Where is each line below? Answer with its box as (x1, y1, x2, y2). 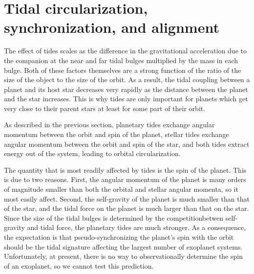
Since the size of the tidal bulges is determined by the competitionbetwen (4, 212, 224, 223)
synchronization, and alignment (4, 17, 219, 37)
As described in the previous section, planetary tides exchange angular (4, 119, 215, 130)
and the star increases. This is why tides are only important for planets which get (4, 93, 248, 104)
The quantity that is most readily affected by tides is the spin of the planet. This (4, 164, 247, 175)
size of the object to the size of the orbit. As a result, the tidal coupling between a (4, 74, 250, 85)
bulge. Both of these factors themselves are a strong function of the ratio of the (4, 65, 241, 75)
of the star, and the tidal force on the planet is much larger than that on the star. (4, 203, 249, 213)
